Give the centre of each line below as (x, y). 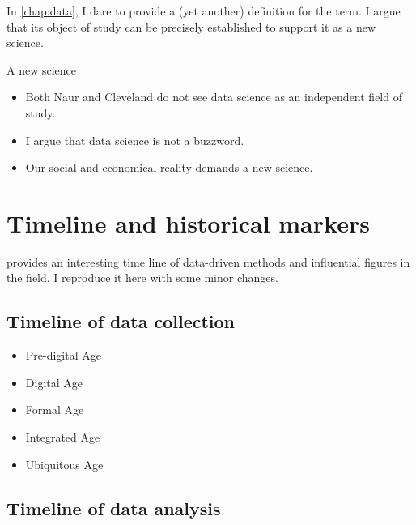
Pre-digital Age (63, 355)
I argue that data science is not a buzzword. (135, 140)
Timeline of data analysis (114, 508)
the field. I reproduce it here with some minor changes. (142, 277)
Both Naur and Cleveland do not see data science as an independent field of (214, 97)
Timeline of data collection (121, 321)
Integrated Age (63, 437)
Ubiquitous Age (64, 464)
